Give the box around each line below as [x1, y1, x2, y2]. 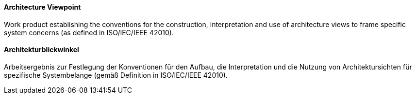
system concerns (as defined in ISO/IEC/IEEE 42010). [4, 28, 174, 37]
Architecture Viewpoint [4, 3, 81, 11]
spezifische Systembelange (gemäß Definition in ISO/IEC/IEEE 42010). [4, 70, 228, 79]
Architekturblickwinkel [4, 45, 79, 54]
